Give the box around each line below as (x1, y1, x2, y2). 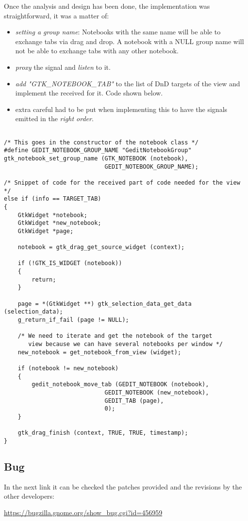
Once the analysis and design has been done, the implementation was (4, 1, 210, 11)
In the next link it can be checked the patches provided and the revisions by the (4, 481, 242, 491)
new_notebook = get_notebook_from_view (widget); (17, 348, 182, 356)
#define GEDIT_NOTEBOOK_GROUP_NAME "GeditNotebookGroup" (4, 147, 192, 154)
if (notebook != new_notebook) (17, 364, 119, 372)
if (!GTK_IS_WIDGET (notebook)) (17, 260, 122, 267)
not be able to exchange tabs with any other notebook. (15, 46, 179, 56)
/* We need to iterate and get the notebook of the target (17, 332, 213, 340)
